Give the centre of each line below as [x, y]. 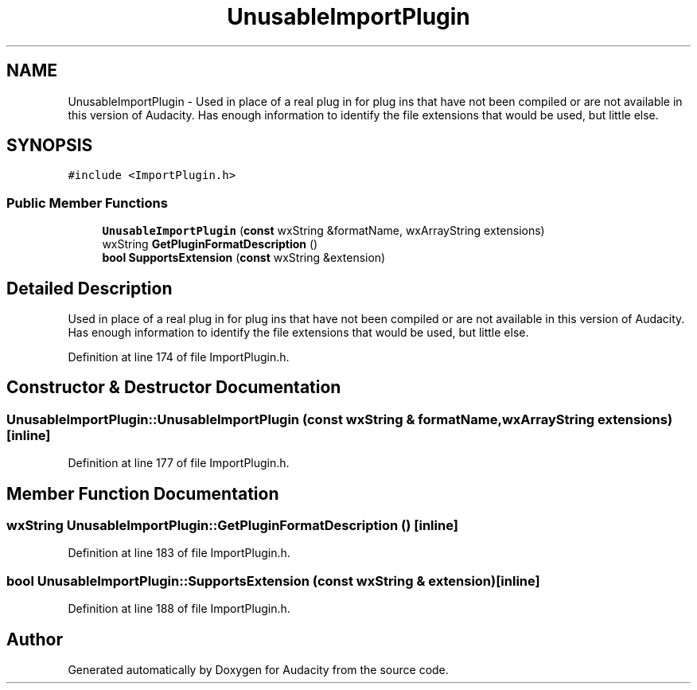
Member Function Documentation [143, 493]
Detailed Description [90, 288]
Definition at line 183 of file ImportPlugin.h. [179, 553]
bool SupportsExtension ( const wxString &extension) [244, 258]
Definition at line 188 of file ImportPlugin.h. [179, 609]
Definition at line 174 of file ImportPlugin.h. [179, 357]
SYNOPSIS [50, 146]
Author [35, 639]
